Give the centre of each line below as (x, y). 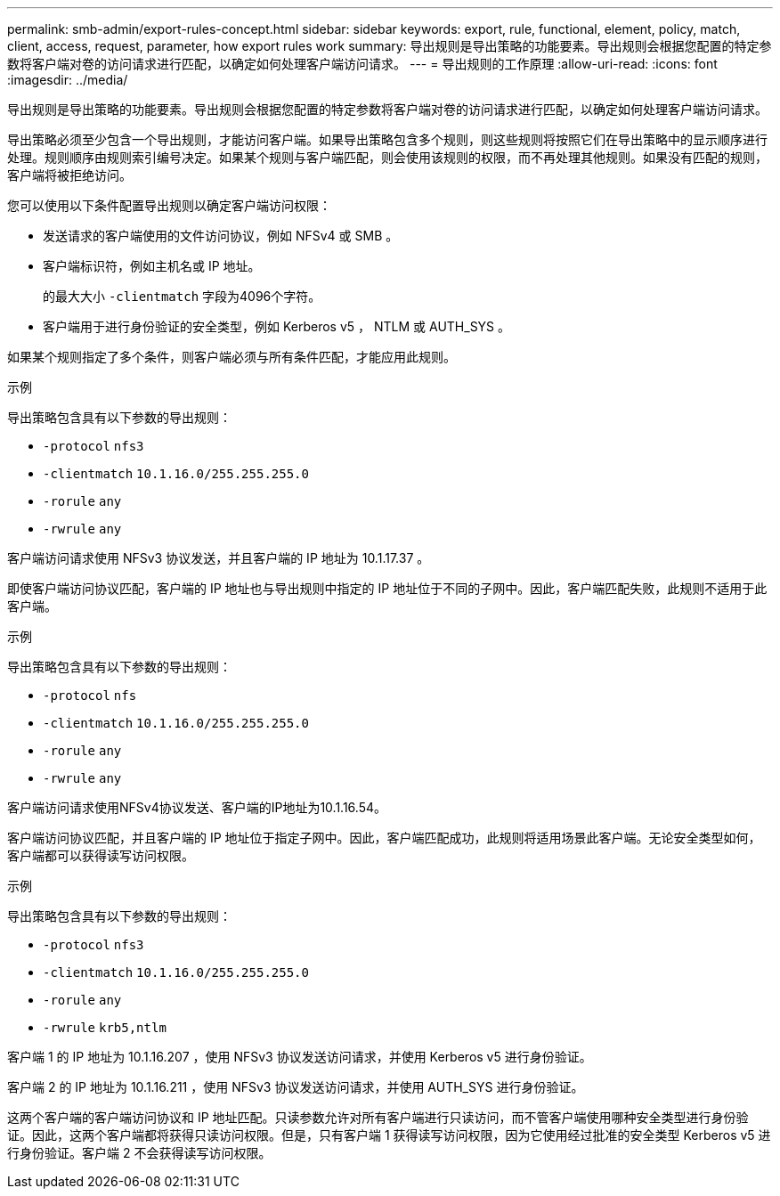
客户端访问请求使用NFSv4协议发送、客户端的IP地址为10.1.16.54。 (197, 807)
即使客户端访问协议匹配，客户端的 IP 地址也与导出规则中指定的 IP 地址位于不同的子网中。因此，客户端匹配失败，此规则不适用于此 (387, 588)
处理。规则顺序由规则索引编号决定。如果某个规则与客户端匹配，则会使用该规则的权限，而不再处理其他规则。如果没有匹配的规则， (387, 157)
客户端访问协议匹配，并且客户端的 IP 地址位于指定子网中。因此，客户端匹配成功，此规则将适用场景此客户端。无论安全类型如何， (384, 838)
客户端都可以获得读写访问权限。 (101, 855)
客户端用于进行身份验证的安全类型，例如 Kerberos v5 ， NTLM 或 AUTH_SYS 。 (277, 326)
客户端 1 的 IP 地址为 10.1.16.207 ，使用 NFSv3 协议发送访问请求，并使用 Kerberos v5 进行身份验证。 (300, 1057)
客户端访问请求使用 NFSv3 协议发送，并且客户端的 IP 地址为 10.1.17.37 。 (219, 558)
